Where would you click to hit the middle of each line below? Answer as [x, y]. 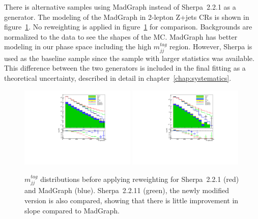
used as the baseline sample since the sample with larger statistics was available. [129, 58]
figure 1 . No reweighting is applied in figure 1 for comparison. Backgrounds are [128, 27]
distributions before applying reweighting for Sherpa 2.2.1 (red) [140, 179]
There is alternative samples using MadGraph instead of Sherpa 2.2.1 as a [120, 7]
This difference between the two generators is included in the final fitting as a [125, 68]
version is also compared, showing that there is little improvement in [132, 200]
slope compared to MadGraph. [72, 210]
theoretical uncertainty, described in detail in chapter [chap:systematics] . [118, 77]
